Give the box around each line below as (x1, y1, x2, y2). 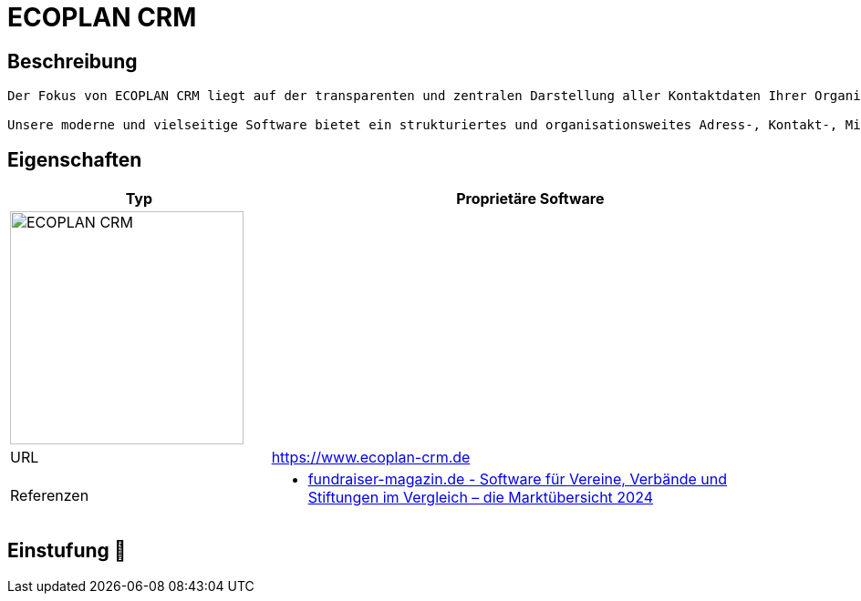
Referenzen (10, 486, 89, 505)
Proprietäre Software (456, 189, 605, 209)
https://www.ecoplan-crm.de (271, 448, 471, 467)
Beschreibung (7, 49, 138, 73)
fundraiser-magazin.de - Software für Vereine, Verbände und (307, 470, 727, 489)
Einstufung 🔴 (7, 539, 127, 563)
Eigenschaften (7, 148, 142, 171)
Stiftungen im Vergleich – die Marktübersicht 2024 (307, 488, 654, 507)
